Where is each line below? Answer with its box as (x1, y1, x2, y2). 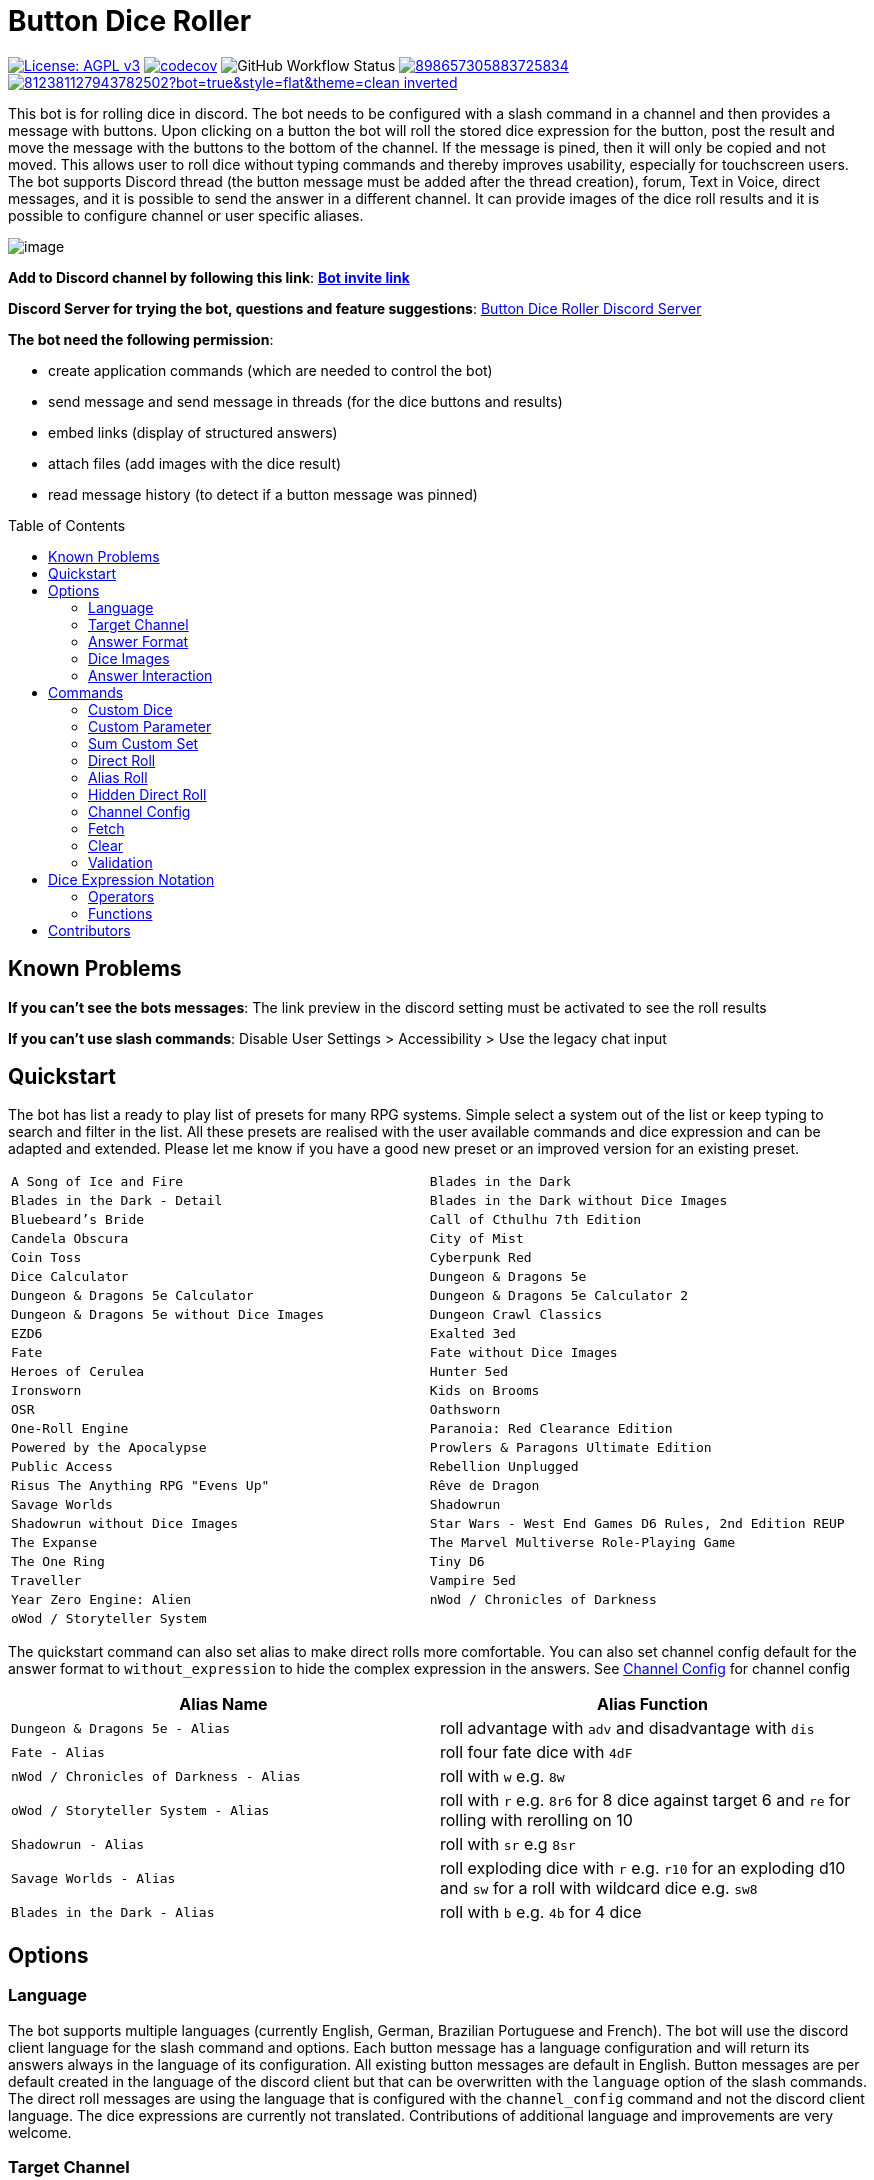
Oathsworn (429, 1402, 501, 1418)
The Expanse (11, 1535, 98, 1551)
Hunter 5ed (429, 1364, 509, 1380)
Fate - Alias (11, 1744, 105, 1760)
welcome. (8, 2123, 72, 2141)
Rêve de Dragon (429, 1478, 540, 1494)
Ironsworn (11, 1383, 82, 1399)
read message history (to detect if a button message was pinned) (48, 485, 478, 503)
